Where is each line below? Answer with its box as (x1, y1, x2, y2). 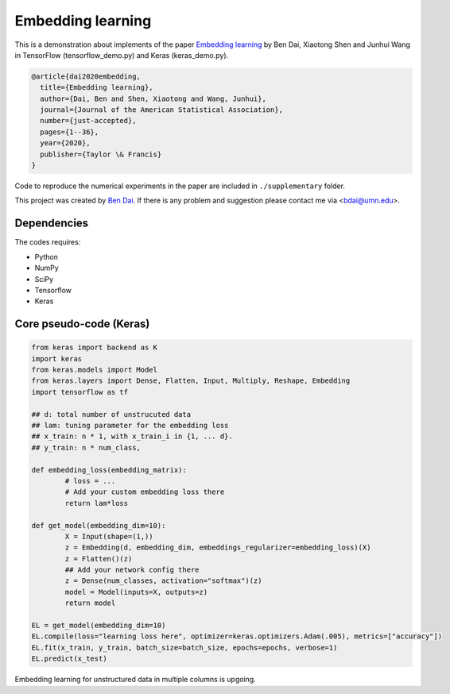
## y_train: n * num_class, (31, 443, 141, 452)
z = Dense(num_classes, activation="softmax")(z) (64, 576, 262, 585)
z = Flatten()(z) (64, 554, 133, 563)
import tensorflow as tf (31, 387, 129, 396)
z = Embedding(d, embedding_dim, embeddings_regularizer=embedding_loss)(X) (64, 543, 371, 552)
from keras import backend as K (31, 343, 158, 353)
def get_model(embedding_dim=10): (31, 521, 166, 530)
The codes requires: (14, 237, 81, 247)
